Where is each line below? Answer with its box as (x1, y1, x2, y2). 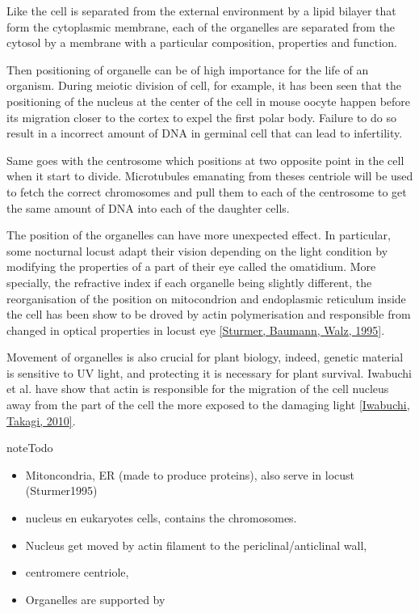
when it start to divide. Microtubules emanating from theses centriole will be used (6, 167, 413, 184)
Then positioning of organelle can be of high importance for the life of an (6, 61, 369, 78)
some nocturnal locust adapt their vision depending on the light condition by (6, 242, 388, 259)
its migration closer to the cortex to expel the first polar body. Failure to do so (6, 108, 396, 125)
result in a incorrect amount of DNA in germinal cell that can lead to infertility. (6, 125, 403, 142)
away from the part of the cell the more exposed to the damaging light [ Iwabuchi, (6, 396, 410, 413)
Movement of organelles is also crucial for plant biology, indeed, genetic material (6, 349, 404, 366)
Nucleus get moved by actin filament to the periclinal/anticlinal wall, (25, 536, 367, 553)
